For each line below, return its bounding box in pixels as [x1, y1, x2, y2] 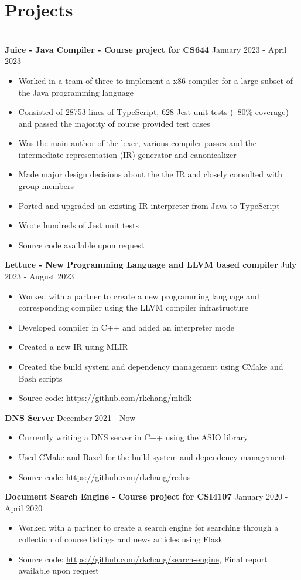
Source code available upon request [18, 238, 145, 251]
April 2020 [5, 501, 43, 514]
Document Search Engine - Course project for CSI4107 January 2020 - [5, 490, 288, 503]
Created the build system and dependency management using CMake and [18, 360, 283, 372]
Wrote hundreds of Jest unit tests [18, 219, 139, 231]
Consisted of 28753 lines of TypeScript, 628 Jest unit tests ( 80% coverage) [18, 106, 289, 118]
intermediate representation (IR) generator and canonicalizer [18, 148, 237, 160]
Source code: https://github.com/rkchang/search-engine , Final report [18, 552, 268, 565]
